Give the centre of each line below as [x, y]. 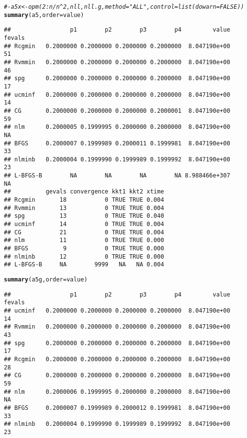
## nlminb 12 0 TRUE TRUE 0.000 [84, 256]
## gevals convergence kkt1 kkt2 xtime [84, 192]
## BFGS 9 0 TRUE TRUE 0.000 [84, 249]
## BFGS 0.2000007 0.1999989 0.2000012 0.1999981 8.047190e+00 [117, 408]
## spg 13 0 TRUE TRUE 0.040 [84, 216]
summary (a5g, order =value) [46, 280]
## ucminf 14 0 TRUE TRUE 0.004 [84, 224]
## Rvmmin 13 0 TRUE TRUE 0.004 [84, 208]
